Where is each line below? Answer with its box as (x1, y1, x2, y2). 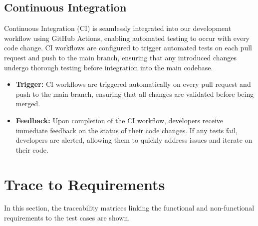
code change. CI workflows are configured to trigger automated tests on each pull (4, 42, 252, 53)
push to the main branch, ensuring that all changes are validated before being (15, 88, 254, 99)
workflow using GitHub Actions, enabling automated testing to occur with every (4, 32, 250, 43)
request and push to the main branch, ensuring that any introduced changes (4, 52, 237, 62)
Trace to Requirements (4, 174, 165, 194)
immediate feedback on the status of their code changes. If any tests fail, (15, 125, 238, 135)
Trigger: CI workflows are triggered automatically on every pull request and (15, 79, 251, 89)
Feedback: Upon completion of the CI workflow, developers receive (15, 115, 224, 125)
